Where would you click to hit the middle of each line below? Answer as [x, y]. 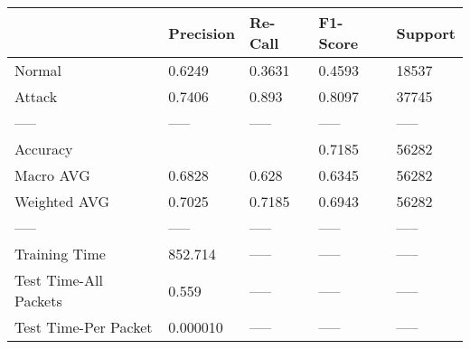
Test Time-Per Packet [84, 327]
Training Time [60, 254]
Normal [38, 70]
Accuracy [44, 149]
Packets [38, 301]
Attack [36, 96]
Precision [202, 33]
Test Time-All [59, 280]
